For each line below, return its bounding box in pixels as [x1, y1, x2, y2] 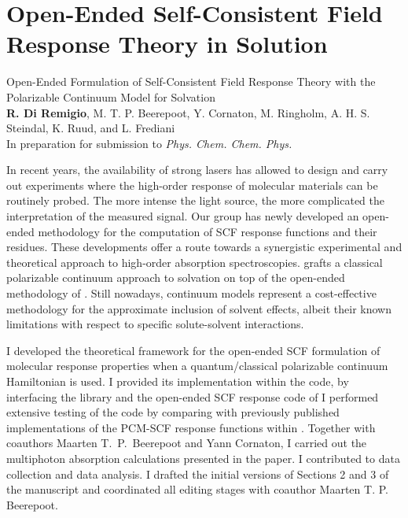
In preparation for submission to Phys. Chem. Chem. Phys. [6, 135, 292, 151]
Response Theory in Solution [6, 28, 328, 60]
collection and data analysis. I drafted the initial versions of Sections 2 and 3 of [6, 465, 389, 482]
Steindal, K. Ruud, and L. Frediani [6, 120, 175, 136]
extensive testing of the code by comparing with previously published [6, 404, 340, 420]
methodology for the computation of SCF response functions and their [38, 223, 377, 239]
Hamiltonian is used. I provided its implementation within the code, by [6, 373, 349, 389]
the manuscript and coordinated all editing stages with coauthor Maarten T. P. [6, 481, 388, 498]
